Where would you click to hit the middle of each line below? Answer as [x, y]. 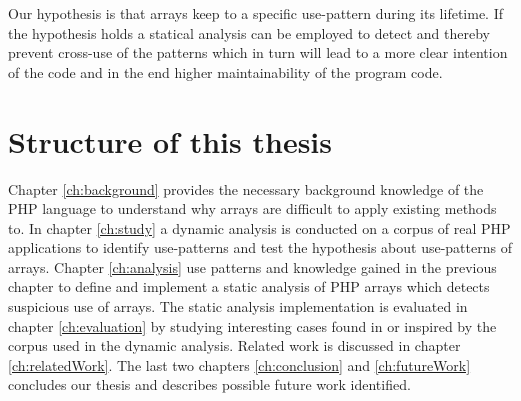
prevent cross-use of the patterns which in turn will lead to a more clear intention [258, 52]
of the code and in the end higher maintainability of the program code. [225, 71]
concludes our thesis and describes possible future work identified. [209, 384]
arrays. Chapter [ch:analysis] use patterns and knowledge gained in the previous [252, 266]
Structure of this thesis [170, 140]
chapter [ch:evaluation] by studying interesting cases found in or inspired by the [252, 325]
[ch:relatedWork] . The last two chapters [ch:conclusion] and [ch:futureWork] [239, 364]
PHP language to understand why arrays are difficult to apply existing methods [252, 208]
